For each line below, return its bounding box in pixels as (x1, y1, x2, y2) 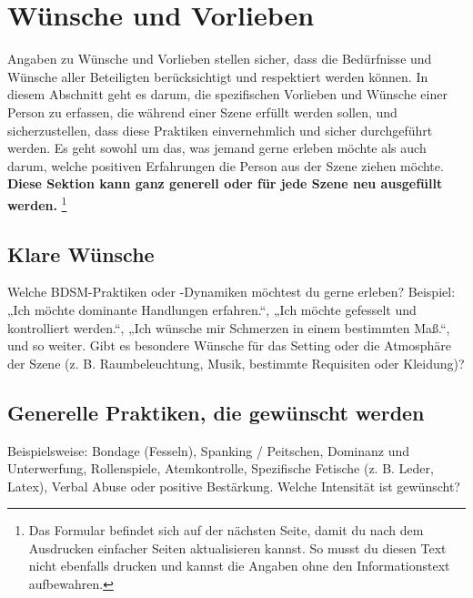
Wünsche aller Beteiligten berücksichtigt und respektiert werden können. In (7, 66, 428, 86)
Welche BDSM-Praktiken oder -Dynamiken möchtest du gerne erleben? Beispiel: (7, 282, 456, 301)
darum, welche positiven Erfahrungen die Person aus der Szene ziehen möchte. (7, 156, 444, 175)
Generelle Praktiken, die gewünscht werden (7, 398, 425, 426)
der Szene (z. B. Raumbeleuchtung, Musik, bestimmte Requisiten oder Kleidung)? (7, 353, 465, 372)
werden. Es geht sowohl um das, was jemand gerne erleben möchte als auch (7, 138, 427, 157)
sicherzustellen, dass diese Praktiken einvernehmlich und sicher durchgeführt (7, 120, 433, 139)
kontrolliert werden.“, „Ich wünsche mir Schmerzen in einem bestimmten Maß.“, (7, 318, 450, 337)
